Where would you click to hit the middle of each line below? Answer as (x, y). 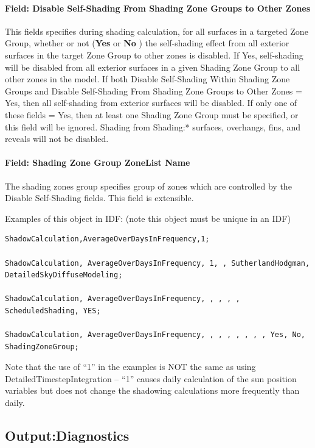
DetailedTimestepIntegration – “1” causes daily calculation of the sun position (151, 378)
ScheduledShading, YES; (53, 311)
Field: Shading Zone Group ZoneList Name (98, 162)
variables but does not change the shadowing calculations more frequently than (152, 390)
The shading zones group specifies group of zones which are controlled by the (148, 186)
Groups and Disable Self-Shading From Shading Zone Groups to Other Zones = (154, 91)
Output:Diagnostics (67, 436)
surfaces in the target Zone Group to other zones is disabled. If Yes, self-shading (154, 55)
